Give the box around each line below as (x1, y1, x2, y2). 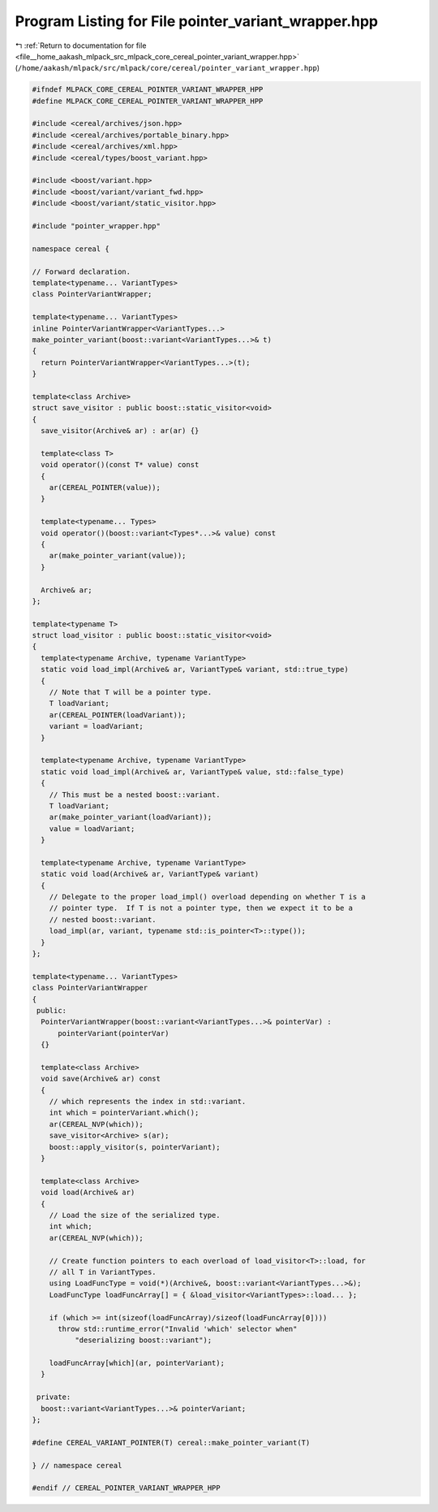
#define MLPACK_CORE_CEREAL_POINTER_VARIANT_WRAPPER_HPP (32, 96, 264, 106)
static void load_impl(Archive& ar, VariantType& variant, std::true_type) (41, 665, 349, 674)
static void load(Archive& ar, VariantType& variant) (41, 869, 260, 879)
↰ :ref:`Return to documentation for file (15, 41, 147, 50)
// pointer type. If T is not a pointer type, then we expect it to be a (49, 903, 353, 913)
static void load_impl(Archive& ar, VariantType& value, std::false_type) (41, 767, 345, 776)
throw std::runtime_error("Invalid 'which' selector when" (58, 1324, 298, 1333)
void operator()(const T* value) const (41, 460, 200, 470)
